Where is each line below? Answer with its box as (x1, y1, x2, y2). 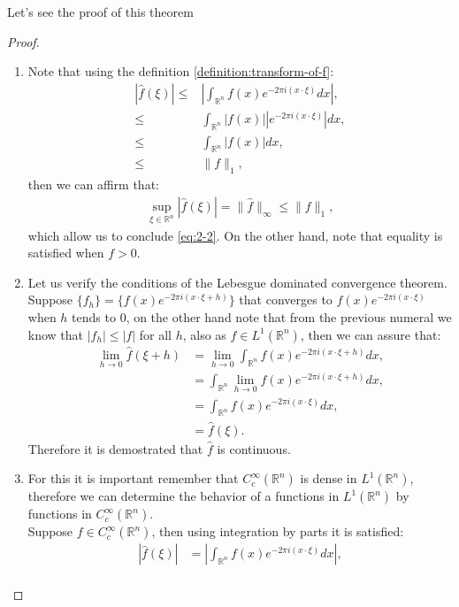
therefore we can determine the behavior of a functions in (27, 487, 340, 505)
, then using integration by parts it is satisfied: (151, 522, 404, 541)
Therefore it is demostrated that (27, 439, 203, 457)
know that (27, 325, 84, 343)
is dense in (300, 469, 357, 488)
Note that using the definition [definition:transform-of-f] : (27, 62, 334, 81)
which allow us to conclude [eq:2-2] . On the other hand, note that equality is (27, 226, 443, 244)
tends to (72, 308, 116, 327)
